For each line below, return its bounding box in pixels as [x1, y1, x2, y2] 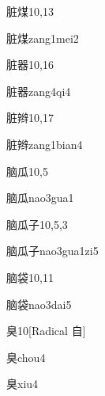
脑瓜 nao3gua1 [6, 189, 74, 206]
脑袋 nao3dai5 [6, 295, 72, 312]
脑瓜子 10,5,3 [6, 215, 68, 232]
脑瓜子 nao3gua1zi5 [6, 242, 99, 259]
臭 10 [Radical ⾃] [6, 322, 86, 339]
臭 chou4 [6, 348, 46, 365]
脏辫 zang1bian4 [6, 135, 83, 152]
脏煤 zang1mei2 [6, 29, 79, 46]
